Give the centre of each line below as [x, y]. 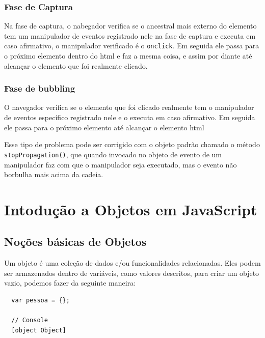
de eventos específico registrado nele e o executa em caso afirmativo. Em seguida [130, 117]
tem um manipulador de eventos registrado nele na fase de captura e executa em [130, 35]
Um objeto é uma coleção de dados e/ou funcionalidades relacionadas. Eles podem [132, 263]
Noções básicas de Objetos [75, 242]
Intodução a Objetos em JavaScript [131, 209]
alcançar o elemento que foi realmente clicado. [76, 65]
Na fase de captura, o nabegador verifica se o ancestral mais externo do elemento [130, 26]
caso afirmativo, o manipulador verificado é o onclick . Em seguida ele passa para [132, 46]
